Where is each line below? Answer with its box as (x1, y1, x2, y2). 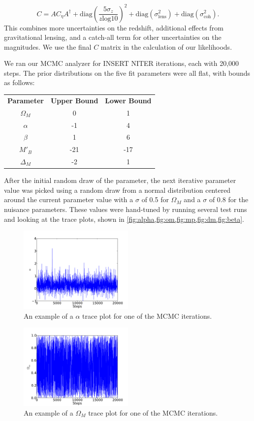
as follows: (4, 77, 35, 88)
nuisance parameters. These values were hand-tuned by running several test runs (4, 204, 247, 214)
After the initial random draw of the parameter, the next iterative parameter (4, 175, 236, 185)
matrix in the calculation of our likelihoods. (100, 41, 232, 52)
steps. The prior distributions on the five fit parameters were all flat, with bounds (4, 67, 251, 78)
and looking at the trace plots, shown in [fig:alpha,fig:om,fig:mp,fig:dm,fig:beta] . (4, 213, 244, 224)
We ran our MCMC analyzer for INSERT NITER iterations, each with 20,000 (4, 58, 239, 68)
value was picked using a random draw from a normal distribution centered (4, 184, 231, 195)
